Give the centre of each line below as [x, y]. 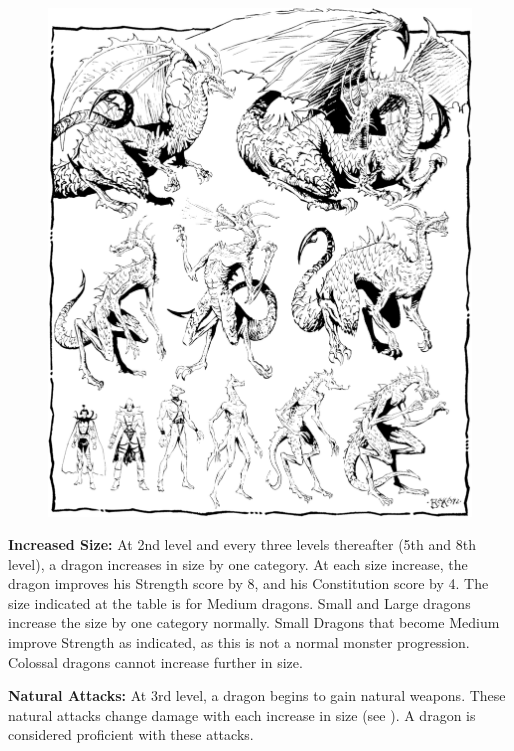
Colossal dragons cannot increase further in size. [155, 661]
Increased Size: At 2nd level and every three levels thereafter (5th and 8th [242, 544]
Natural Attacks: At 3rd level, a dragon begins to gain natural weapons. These [257, 695]
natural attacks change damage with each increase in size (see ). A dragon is [242, 714]
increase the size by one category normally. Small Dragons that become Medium [254, 622]
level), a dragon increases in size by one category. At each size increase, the [238, 563]
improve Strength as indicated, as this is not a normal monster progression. [239, 642]
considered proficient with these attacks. [131, 734]
